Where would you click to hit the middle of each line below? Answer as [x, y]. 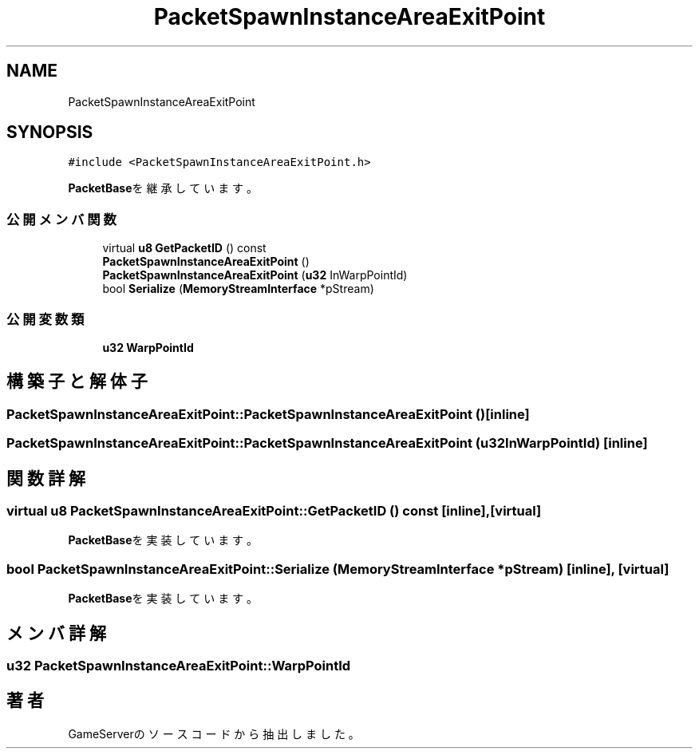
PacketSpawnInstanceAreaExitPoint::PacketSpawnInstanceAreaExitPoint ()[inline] [268, 414]
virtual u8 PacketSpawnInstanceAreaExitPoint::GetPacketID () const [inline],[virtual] [274, 511]
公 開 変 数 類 [45, 319]
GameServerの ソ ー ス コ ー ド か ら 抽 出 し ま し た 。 [214, 733]
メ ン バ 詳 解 [56, 633]
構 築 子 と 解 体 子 [77, 381]
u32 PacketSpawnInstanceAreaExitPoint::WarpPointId [179, 665]
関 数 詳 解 [46, 478]
